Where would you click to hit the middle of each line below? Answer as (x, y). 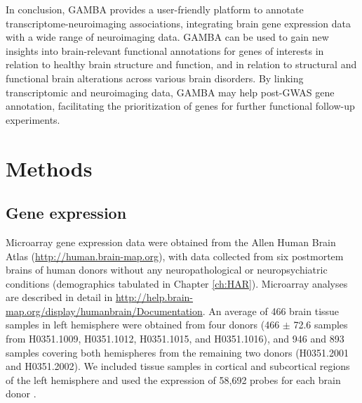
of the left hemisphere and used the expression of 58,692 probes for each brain (173, 379)
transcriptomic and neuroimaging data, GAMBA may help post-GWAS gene (170, 92)
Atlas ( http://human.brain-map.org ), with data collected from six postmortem (175, 256)
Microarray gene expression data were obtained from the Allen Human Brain (171, 242)
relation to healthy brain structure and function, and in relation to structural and (181, 64)
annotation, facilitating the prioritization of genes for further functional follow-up (180, 106)
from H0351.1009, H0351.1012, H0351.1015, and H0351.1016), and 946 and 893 (175, 339)
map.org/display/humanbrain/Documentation (104, 311)
